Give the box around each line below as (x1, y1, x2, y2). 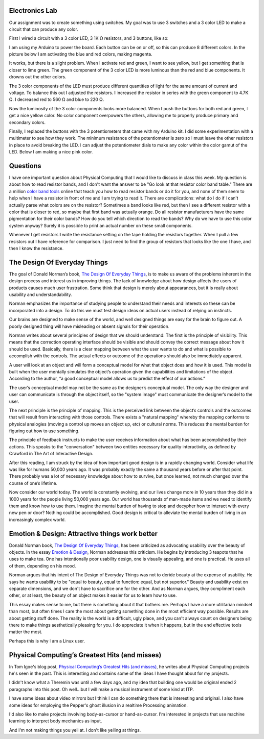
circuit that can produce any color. (9, 26, 78, 32)
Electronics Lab (9, 6, 58, 15)
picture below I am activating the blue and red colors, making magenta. (9, 51, 153, 57)
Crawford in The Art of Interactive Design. (9, 451, 94, 457)
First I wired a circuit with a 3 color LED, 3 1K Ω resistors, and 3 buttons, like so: (9, 35, 169, 41)
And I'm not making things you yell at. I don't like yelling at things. (9, 727, 141, 733)
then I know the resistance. (9, 245, 64, 251)
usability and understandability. (9, 292, 72, 297)
